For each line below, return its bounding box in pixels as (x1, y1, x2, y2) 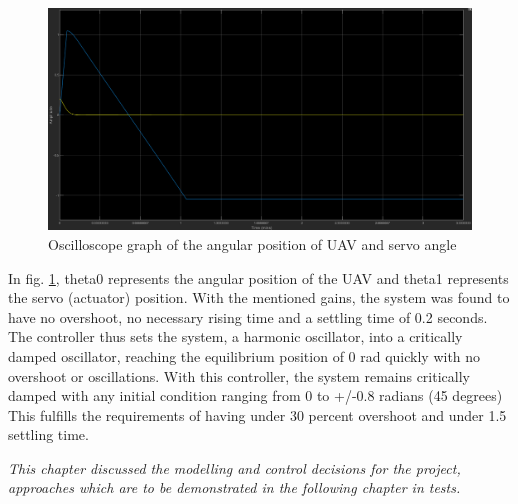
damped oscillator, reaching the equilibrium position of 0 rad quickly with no (8, 345, 481, 366)
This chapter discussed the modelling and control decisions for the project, (8, 457, 461, 478)
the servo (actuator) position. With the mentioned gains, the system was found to (8, 287, 510, 308)
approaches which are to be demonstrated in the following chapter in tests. (8, 477, 461, 498)
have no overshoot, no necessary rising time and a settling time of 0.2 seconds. (8, 306, 488, 327)
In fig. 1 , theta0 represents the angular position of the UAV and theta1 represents (8, 267, 509, 288)
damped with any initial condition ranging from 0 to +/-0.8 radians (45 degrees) (8, 385, 503, 406)
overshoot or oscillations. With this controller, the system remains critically (8, 365, 470, 386)
